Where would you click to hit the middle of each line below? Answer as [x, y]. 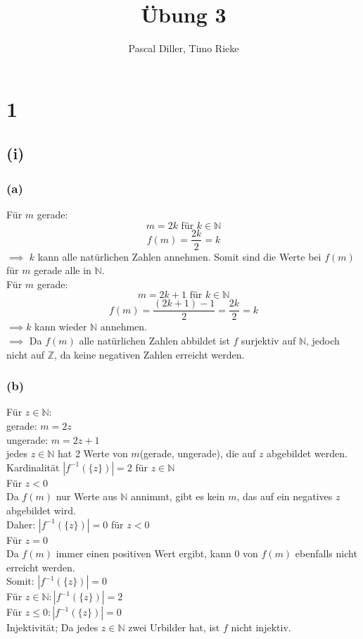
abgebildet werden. [307, 453]
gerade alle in [63, 270]
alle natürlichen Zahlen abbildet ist [154, 340]
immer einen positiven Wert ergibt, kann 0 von [157, 553]
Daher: [21, 524]
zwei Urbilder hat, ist [174, 627]
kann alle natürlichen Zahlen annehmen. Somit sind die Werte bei [179, 256]
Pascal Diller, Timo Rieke [184, 48]
